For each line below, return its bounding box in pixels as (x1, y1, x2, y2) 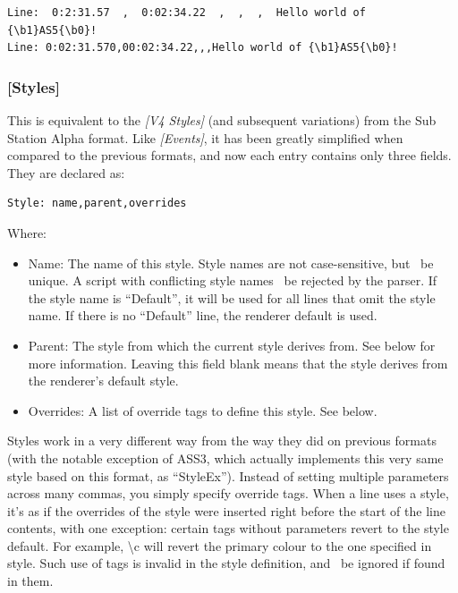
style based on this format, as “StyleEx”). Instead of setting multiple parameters (7, 466, 449, 485)
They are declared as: (7, 163, 125, 182)
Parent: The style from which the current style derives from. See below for (28, 335, 436, 354)
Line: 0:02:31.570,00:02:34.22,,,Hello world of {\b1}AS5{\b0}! (7, 41, 398, 55)
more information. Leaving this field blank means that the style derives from (28, 353, 448, 372)
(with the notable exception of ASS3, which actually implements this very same (7, 448, 444, 467)
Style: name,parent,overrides (7, 197, 187, 210)
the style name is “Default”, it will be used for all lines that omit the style (28, 288, 436, 307)
